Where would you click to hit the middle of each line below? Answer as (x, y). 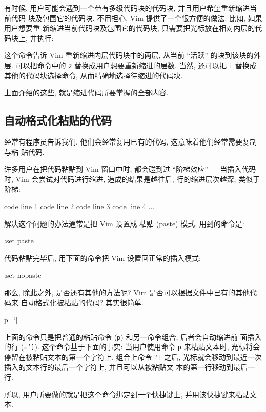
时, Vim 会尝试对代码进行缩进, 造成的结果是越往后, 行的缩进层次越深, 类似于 (132, 179)
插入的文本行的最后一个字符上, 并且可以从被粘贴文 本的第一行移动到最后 (126, 367)
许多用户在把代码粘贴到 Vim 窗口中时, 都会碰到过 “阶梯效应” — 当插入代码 (130, 169)
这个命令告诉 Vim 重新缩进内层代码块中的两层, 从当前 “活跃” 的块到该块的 (129, 55)
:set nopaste (23, 275)
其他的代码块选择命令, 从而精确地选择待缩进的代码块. (94, 75)
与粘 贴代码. (24, 151)
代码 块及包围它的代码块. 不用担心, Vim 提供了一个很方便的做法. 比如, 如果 (137, 18)
